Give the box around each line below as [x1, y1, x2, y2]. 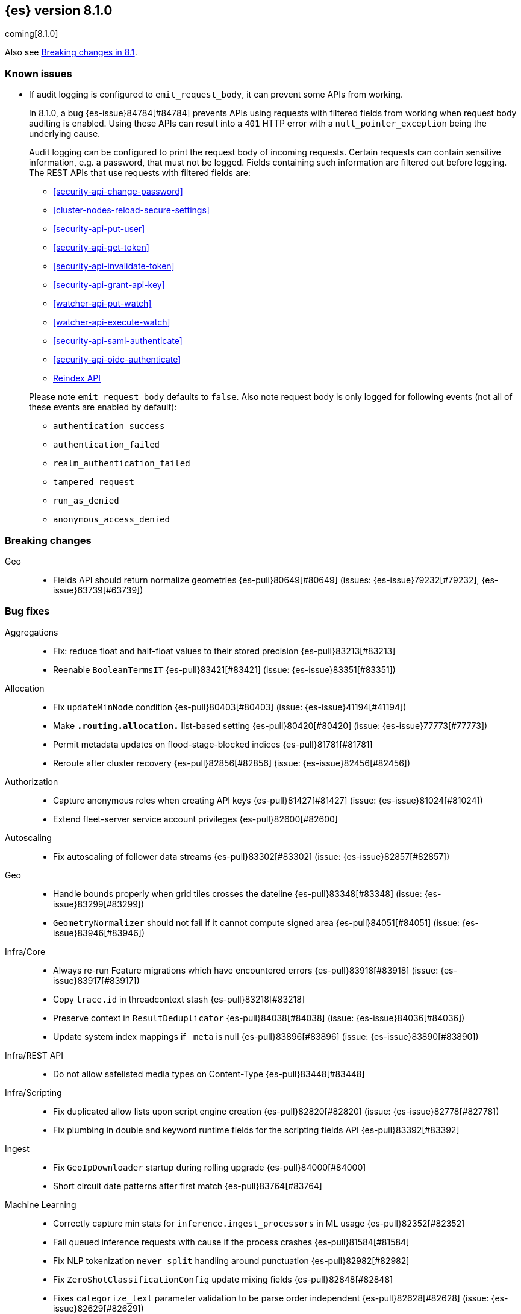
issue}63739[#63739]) [53, 584, 143, 595]
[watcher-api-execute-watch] [53, 317, 170, 328]
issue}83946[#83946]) [53, 927, 145, 938]
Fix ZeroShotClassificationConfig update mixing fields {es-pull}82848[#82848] [53, 1274, 393, 1284]
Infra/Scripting [5, 1087, 62, 1098]
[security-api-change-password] [53, 186, 183, 197]
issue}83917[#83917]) [53, 975, 140, 986]
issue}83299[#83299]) [53, 898, 145, 909]
